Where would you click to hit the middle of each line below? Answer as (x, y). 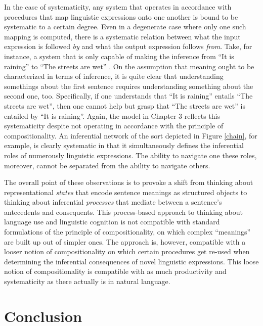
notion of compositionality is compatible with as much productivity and (115, 271)
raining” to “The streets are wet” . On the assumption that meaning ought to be (129, 66)
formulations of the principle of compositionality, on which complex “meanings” (127, 232)
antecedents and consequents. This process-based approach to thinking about (123, 212)
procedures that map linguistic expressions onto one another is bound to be (121, 16)
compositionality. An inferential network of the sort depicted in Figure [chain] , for (131, 135)
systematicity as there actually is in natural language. (87, 281)
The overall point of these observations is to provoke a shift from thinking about (129, 182)
